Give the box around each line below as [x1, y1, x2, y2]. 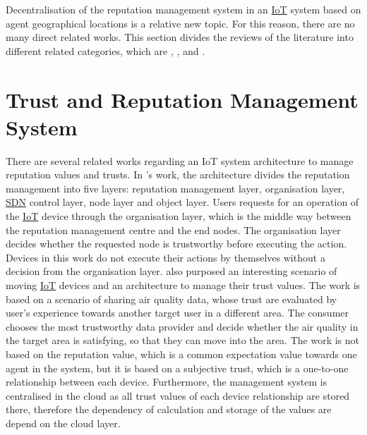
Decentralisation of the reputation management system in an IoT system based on [6, 2, 361, 16]
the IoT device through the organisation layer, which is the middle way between [6, 209, 351, 223]
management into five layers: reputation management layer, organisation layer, [6, 180, 345, 195]
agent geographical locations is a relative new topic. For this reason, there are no [6, 16, 355, 30]
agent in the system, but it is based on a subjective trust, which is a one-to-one [6, 360, 349, 375]
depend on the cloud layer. [6, 415, 121, 430]
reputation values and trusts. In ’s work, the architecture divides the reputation [6, 167, 350, 182]
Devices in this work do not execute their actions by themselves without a [6, 250, 325, 264]
